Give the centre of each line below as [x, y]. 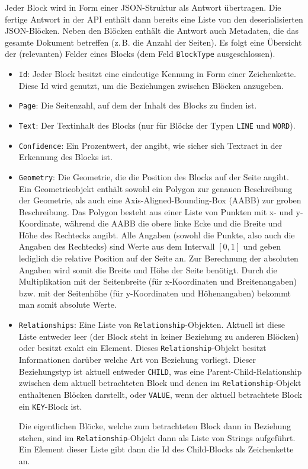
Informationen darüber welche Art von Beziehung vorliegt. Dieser [137, 359]
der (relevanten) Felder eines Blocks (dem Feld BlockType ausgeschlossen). [140, 54]
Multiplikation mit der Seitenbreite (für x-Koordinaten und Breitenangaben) [158, 281]
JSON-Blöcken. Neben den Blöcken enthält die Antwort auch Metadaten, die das [152, 31]
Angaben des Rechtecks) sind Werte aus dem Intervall [117, 246]
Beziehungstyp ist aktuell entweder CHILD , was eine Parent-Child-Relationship [160, 371]
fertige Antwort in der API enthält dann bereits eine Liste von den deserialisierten [154, 19]
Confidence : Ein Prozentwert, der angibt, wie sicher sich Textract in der [150, 145]
